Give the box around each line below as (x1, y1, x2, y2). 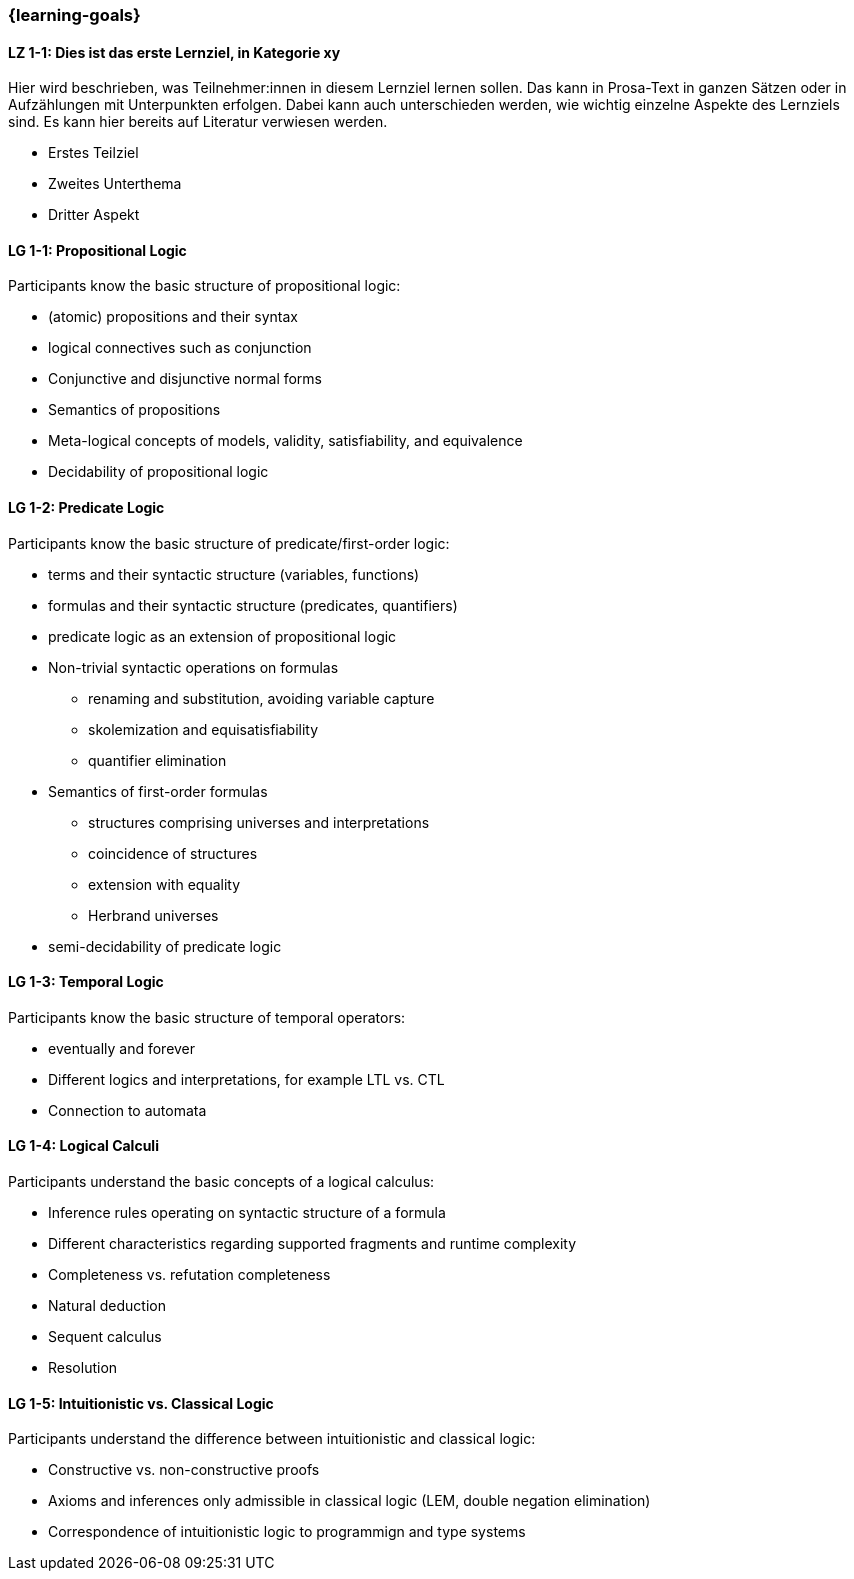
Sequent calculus (48, 1328, 162, 1346)
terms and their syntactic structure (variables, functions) (48, 565, 420, 583)
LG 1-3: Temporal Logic (8, 973, 164, 991)
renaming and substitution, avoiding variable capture (88, 689, 435, 707)
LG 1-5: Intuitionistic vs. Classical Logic (8, 1394, 274, 1412)
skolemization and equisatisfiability (88, 720, 319, 738)
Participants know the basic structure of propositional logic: (8, 277, 401, 295)
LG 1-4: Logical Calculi (8, 1137, 159, 1155)
